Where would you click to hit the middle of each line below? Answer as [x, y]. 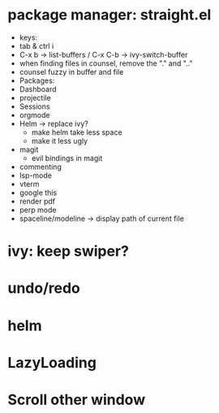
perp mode [38, 209]
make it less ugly [60, 140]
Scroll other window [77, 400]
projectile [35, 97]
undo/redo [44, 288]
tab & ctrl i [36, 45]
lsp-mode [35, 175]
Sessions [34, 106]
